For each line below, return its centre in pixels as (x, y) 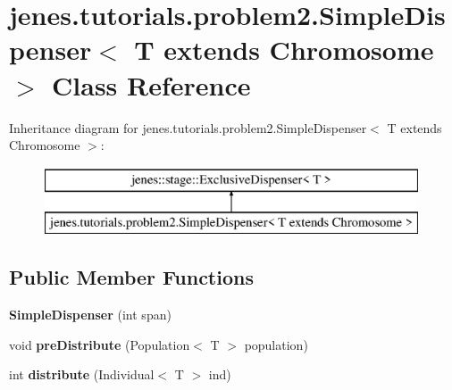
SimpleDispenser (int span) (90, 315)
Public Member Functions (131, 277)
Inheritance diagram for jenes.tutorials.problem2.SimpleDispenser (188, 127)
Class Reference (151, 84)
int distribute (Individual (82, 374)
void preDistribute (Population (100, 344)
